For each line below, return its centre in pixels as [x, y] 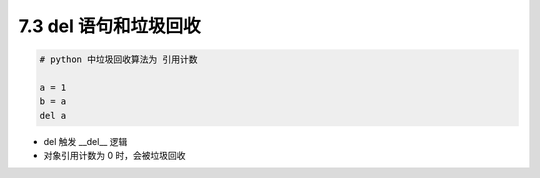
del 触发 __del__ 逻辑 [85, 141]
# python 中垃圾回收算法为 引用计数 [118, 59]
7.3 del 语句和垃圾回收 [109, 26]
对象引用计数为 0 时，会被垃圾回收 [114, 156]
